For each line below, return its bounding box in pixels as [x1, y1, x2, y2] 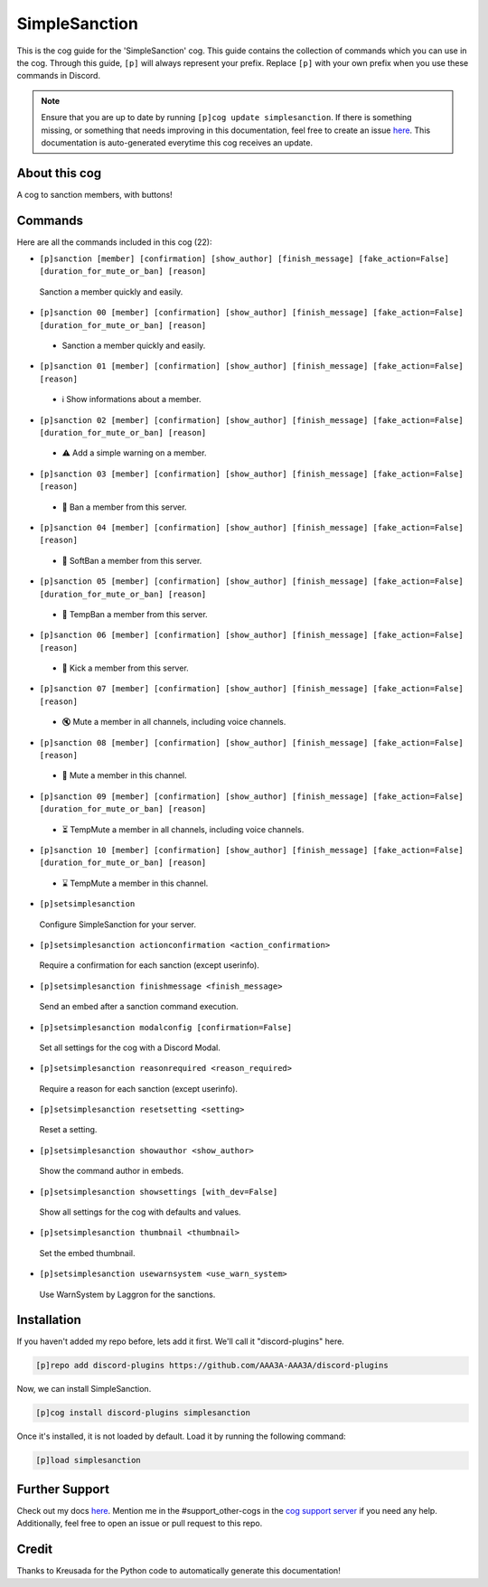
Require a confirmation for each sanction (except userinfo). [39, 960, 259, 971]
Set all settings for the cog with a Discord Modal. [39, 1042, 221, 1053]
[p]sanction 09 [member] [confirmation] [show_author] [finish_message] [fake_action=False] [39, 791, 465, 802]
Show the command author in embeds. [39, 1166, 184, 1177]
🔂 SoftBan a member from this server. [61, 555, 202, 566]
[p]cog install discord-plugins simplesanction [35, 1408, 250, 1418]
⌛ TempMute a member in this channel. [61, 878, 209, 888]
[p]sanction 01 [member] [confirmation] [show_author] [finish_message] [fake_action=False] [39, 362, 465, 371]
